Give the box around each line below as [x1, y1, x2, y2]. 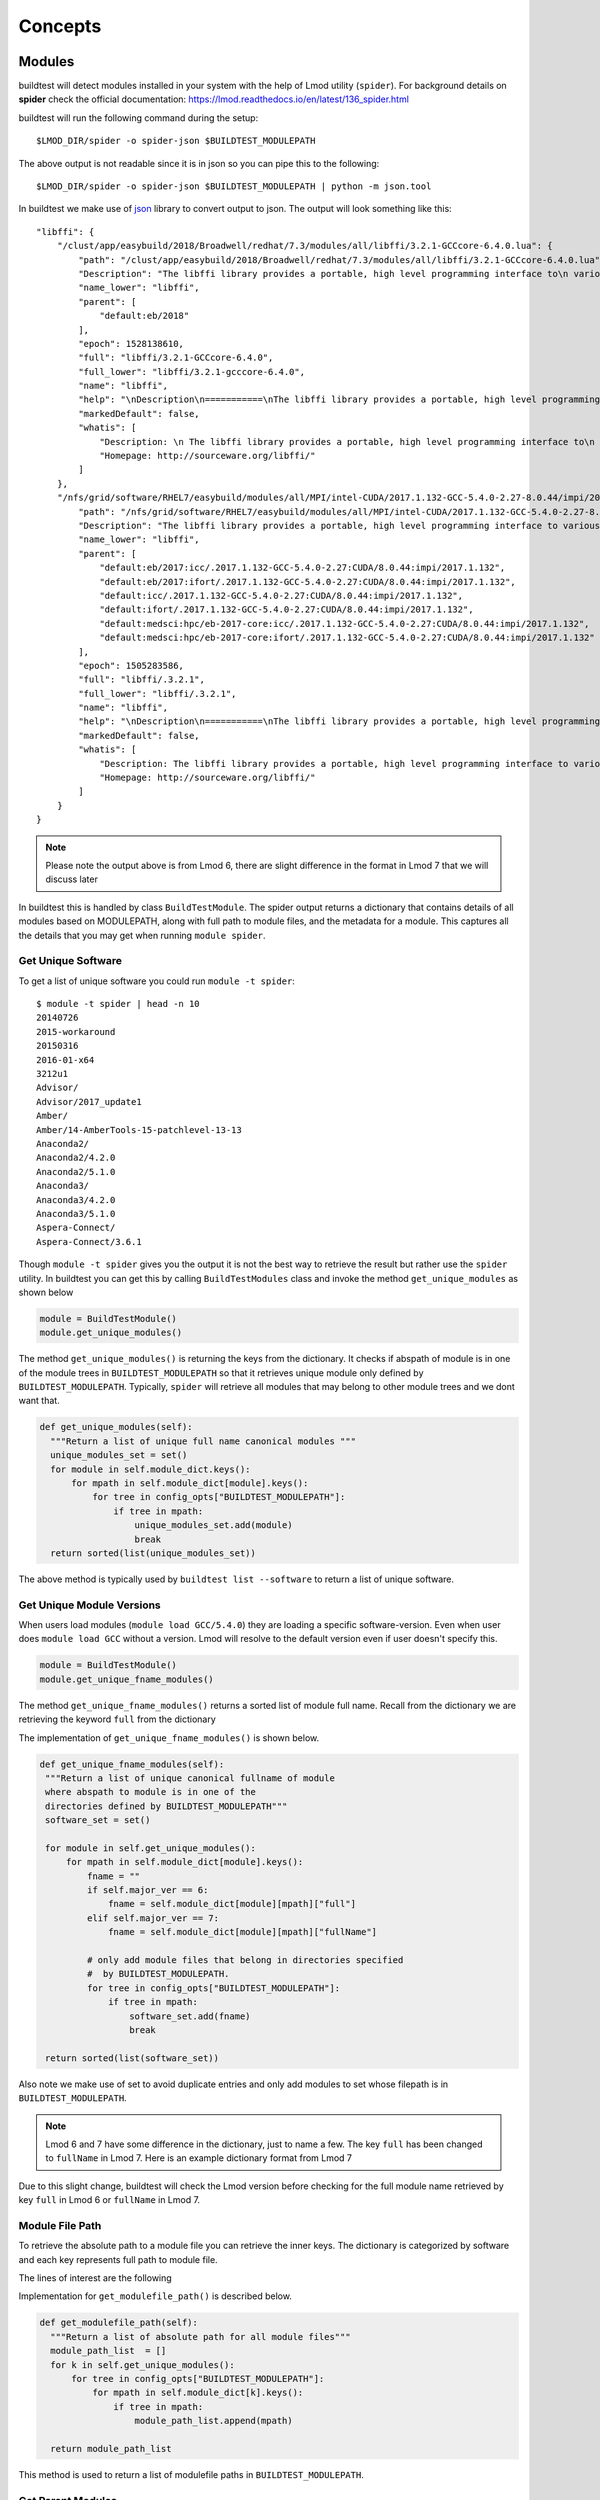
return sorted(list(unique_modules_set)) [50, 1547, 257, 1559]
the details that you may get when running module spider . [18, 929, 266, 941]
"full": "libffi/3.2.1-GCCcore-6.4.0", [78, 352, 274, 364]
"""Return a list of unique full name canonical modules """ [50, 1435, 357, 1447]
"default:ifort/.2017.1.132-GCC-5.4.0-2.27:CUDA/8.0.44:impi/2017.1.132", [99, 604, 474, 615]
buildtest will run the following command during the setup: [18, 111, 259, 124]
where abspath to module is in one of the [45, 1786, 257, 1798]
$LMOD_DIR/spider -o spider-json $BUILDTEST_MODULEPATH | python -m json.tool [36, 181, 432, 192]
